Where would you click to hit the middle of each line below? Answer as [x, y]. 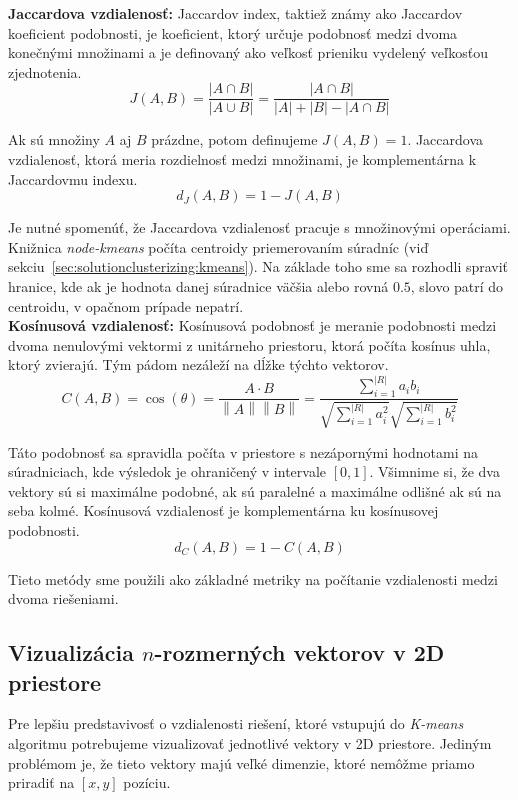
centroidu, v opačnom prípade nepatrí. [126, 305]
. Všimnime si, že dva [434, 471]
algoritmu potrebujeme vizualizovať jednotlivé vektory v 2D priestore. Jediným [250, 742]
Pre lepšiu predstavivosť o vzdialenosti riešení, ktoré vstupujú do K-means [236, 723]
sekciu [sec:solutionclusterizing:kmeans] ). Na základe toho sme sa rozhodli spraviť [258, 266]
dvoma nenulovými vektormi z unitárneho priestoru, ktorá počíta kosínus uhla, [249, 344]
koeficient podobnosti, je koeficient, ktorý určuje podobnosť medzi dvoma [233, 32]
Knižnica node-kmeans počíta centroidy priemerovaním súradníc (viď [218, 246]
